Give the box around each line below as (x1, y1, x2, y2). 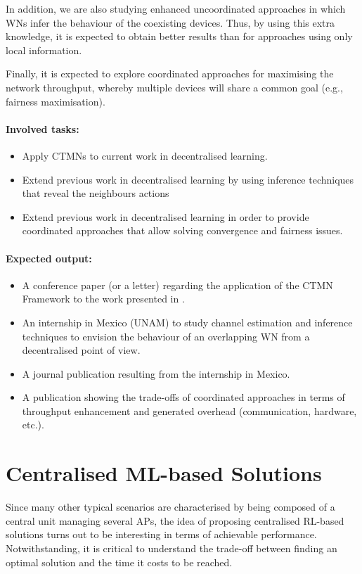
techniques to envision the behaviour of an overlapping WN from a (22, 329, 310, 343)
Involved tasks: (6, 121, 79, 136)
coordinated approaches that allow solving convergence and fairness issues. (22, 223, 343, 238)
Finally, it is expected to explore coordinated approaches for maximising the (6, 66, 334, 81)
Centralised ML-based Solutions (6, 459, 322, 487)
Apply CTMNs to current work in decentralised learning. (22, 148, 268, 162)
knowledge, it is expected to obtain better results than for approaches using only (6, 29, 353, 44)
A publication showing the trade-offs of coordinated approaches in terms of (22, 390, 345, 404)
